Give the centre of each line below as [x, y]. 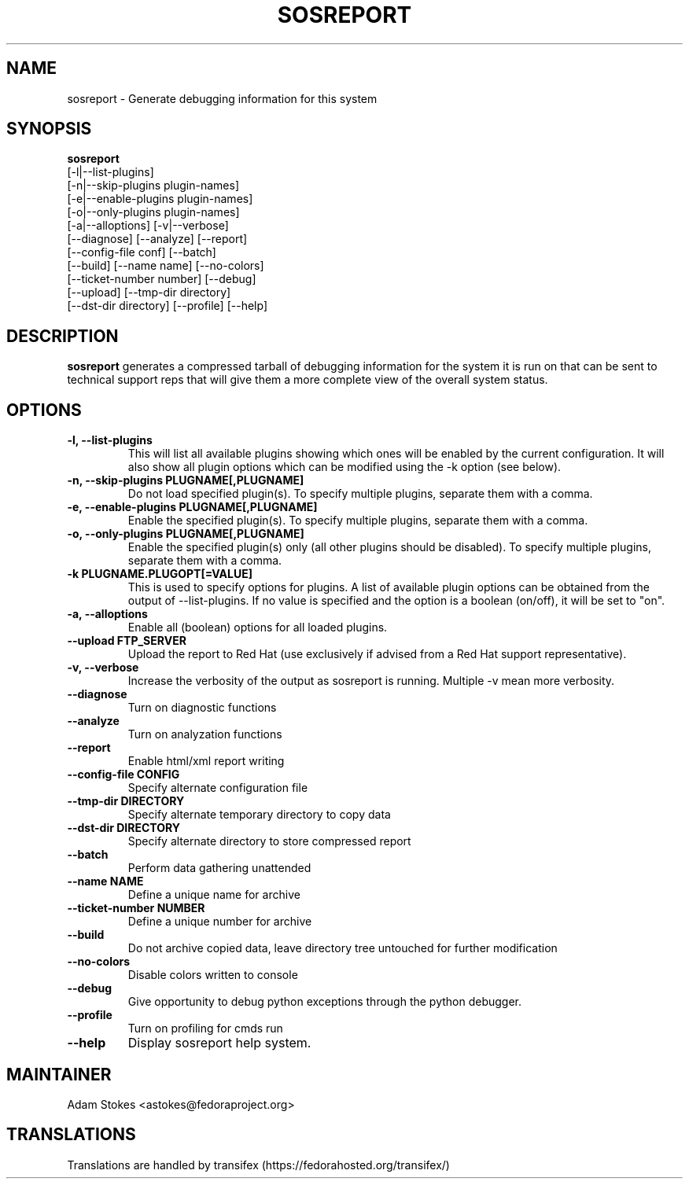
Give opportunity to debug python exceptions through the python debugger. [325, 1002]
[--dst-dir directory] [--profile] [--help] [167, 306]
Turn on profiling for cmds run [205, 1029]
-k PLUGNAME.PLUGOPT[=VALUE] [160, 574]
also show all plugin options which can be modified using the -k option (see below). [344, 467]
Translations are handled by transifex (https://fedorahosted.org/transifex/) [258, 1165]
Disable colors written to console [213, 975]
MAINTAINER [59, 1074]
